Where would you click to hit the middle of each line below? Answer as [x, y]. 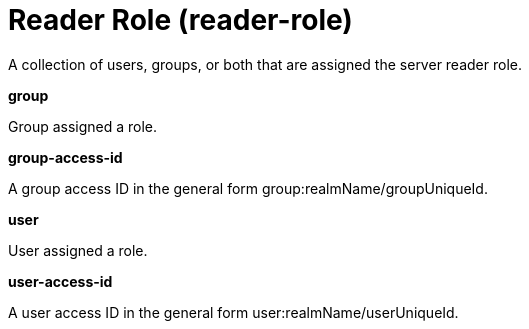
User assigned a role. [78, 250]
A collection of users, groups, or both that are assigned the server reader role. [265, 64]
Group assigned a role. [83, 126]
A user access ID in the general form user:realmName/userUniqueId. [233, 312]
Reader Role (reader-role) [180, 20]
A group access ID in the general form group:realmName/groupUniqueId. [248, 188]
